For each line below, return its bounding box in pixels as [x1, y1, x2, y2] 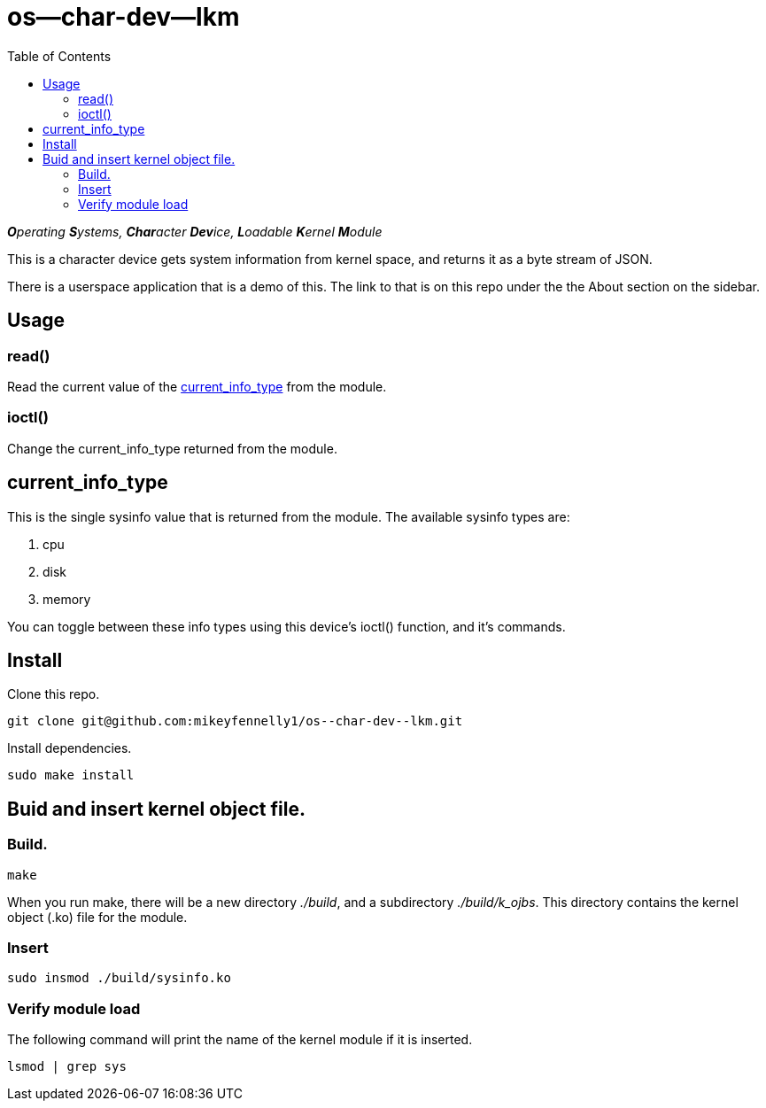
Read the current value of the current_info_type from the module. [7, 378, 387, 394]
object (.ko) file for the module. [7, 909, 188, 925]
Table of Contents [7, 48, 112, 64]
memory [43, 591, 91, 607]
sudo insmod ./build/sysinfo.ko [7, 971, 231, 986]
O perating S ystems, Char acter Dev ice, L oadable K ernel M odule [7, 223, 383, 239]
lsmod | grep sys [7, 1059, 127, 1074]
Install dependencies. [7, 740, 132, 756]
